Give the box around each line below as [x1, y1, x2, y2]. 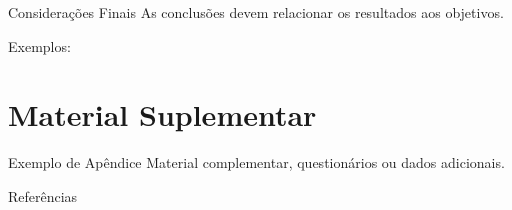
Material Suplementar [8, 94, 317, 135]
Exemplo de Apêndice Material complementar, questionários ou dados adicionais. [8, 152, 505, 173]
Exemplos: [8, 35, 71, 56]
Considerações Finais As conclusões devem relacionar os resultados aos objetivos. [8, 2, 504, 22]
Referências [8, 185, 78, 206]
